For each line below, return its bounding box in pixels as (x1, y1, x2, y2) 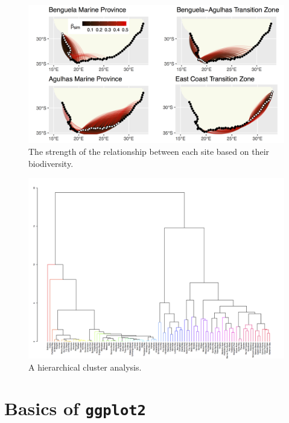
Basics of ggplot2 (4, 396, 146, 421)
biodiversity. (28, 157, 74, 169)
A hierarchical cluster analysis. (28, 360, 142, 373)
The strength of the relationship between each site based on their (28, 145, 270, 157)
